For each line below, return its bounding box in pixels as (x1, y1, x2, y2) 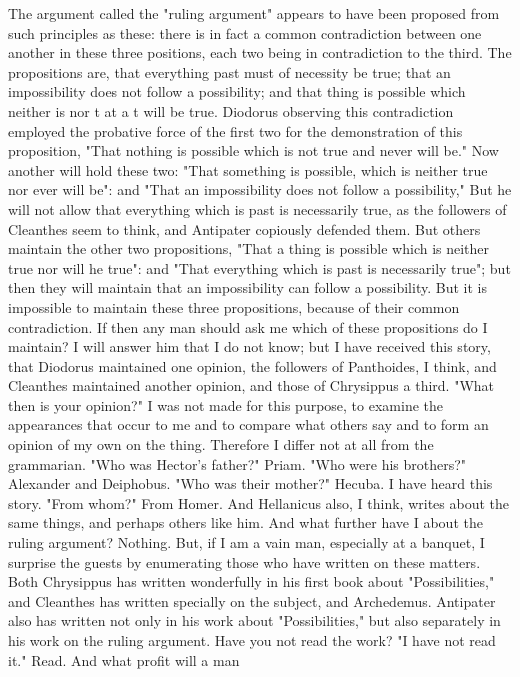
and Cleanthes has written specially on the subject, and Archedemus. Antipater (8, 590, 496, 611)
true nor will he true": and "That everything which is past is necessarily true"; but (8, 257, 511, 278)
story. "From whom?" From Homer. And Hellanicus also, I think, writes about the (8, 492, 509, 513)
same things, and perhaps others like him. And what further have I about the (8, 512, 483, 533)
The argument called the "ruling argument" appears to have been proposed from (8, 3, 500, 23)
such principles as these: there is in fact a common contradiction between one (8, 22, 482, 43)
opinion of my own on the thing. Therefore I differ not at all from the (8, 434, 434, 455)
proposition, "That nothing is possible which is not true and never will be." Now (8, 140, 499, 161)
